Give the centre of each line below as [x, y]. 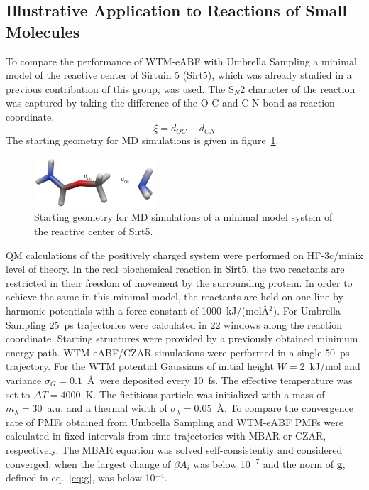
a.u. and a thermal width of [107, 408]
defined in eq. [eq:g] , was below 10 [81, 478]
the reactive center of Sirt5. [94, 231]
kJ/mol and [335, 366]
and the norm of [298, 463]
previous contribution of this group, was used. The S [120, 88]
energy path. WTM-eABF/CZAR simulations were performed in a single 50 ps [178, 352]
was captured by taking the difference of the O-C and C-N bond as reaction [170, 103]
